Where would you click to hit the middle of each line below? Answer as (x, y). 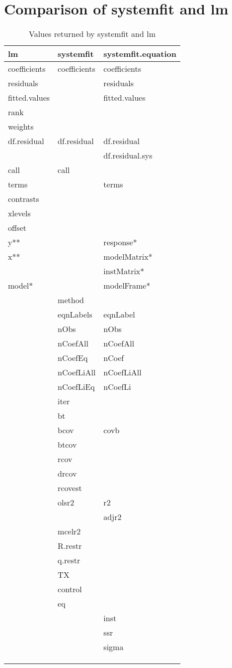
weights (21, 127)
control (70, 589)
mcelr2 (69, 531)
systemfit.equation (140, 54)
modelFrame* (127, 286)
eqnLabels (75, 315)
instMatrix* (124, 271)
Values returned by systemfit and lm (92, 34)
